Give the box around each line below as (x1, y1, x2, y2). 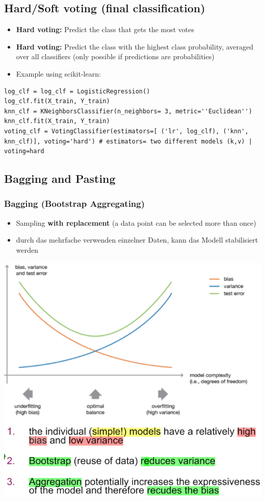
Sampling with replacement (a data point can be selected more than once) (16, 217, 256, 228)
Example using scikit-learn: (16, 68, 101, 79)
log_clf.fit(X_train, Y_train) (4, 98, 110, 105)
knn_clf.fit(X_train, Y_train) (4, 117, 110, 125)
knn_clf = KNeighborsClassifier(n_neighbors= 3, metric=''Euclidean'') (4, 107, 252, 115)
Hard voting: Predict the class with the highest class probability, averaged (16, 41, 254, 52)
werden (16, 244, 39, 255)
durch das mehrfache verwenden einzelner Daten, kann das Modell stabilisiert (16, 234, 258, 245)
